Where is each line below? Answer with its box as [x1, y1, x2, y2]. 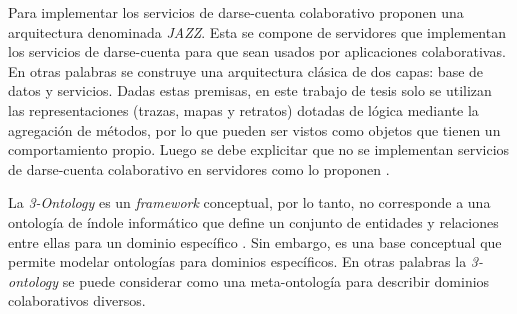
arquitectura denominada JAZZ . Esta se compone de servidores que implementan [8, 21, 506, 42]
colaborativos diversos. [8, 290, 146, 311]
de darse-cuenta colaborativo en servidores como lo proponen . [8, 158, 390, 179]
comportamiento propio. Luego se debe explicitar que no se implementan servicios [8, 139, 510, 160]
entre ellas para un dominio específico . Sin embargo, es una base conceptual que [8, 231, 502, 252]
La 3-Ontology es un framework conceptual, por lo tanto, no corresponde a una [8, 192, 491, 213]
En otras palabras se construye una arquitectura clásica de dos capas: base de [8, 60, 484, 81]
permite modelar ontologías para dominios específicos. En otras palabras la [8, 251, 467, 272]
